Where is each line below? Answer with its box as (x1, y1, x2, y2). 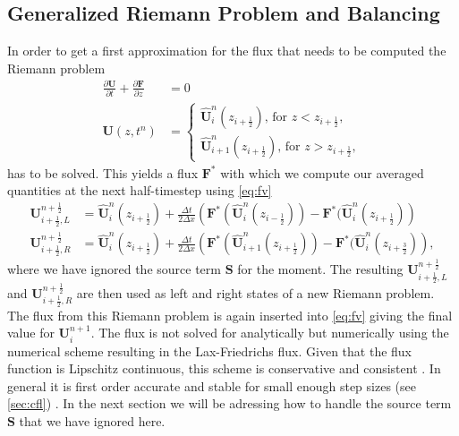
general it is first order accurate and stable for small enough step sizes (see (7, 376, 416, 395)
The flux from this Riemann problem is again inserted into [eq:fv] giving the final (7, 305, 453, 324)
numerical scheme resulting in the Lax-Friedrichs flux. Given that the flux (7, 341, 412, 360)
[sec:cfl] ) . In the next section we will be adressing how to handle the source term (7, 394, 452, 413)
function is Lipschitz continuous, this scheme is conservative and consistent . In (7, 359, 441, 378)
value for (7, 323, 55, 342)
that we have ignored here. (19, 411, 166, 430)
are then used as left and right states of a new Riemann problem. (76, 283, 435, 302)
